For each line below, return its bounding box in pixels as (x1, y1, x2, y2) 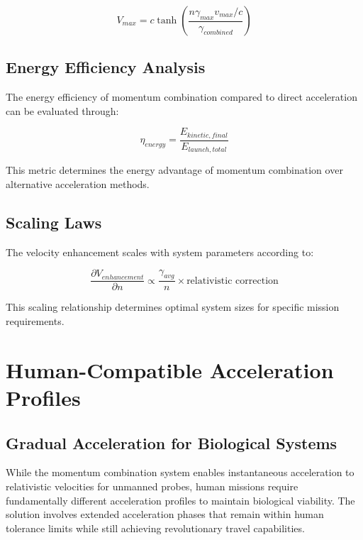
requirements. (6, 313, 65, 328)
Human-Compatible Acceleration (6, 355, 334, 384)
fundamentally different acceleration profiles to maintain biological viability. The (6, 492, 355, 507)
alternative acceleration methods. (6, 176, 150, 191)
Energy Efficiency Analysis (6, 56, 206, 78)
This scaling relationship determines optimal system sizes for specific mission (6, 299, 340, 314)
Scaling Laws (6, 211, 102, 233)
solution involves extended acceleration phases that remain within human (6, 507, 324, 522)
